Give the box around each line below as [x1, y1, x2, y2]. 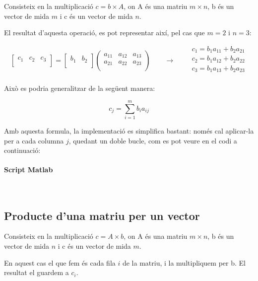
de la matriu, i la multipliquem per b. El [122, 257, 246, 268]
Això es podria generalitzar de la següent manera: [4, 83, 155, 93]
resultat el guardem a [4, 267, 69, 278]
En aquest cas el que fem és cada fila [4, 257, 116, 268]
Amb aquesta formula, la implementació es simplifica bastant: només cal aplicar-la [4, 125, 254, 136]
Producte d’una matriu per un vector [4, 208, 200, 223]
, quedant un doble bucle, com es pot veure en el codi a [68, 135, 237, 145]
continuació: [4, 145, 41, 155]
